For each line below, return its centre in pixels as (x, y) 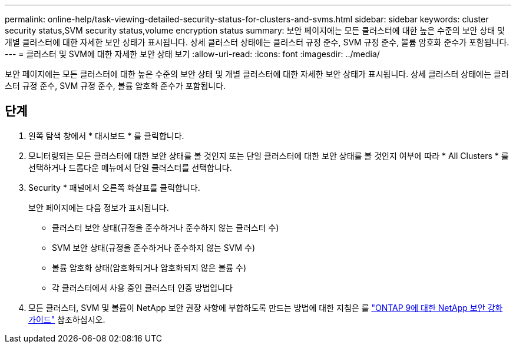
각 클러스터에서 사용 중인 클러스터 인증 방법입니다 (142, 287)
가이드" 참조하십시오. (67, 319)
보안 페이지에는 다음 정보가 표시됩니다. (99, 207)
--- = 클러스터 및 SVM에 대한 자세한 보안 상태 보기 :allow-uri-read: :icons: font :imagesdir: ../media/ (192, 54)
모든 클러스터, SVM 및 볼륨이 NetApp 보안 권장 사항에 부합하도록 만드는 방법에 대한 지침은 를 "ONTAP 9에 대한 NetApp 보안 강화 (266, 307)
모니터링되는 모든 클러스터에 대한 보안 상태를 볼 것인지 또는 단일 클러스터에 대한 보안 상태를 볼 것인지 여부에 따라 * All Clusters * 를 (269, 155)
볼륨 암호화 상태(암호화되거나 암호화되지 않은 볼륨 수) (149, 267)
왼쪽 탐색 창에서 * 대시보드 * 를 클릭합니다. (106, 135)
